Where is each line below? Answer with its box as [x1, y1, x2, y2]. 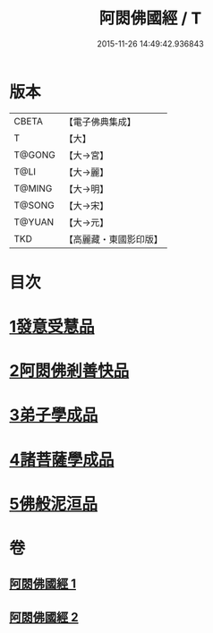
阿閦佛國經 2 [9, 610, 79, 625]
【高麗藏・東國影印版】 [64, 233, 163, 245]
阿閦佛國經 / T [98, 8, 202, 29]
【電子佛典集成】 [64, 115, 136, 128]
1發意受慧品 [9, 317, 96, 337]
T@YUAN [13, 216, 55, 228]
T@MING [13, 182, 53, 194]
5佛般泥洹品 [9, 493, 98, 514]
